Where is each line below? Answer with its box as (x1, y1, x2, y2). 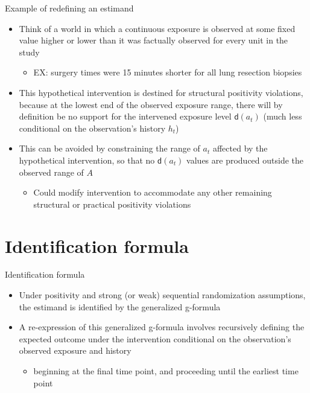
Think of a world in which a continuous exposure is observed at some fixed (19, 22, 296, 34)
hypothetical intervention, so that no (19, 153, 155, 166)
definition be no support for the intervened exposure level (19, 110, 232, 123)
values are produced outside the (186, 153, 304, 166)
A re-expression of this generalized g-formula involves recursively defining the (19, 321, 305, 333)
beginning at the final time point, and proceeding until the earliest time (33, 365, 299, 377)
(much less (263, 110, 302, 123)
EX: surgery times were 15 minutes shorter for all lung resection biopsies (33, 66, 302, 78)
